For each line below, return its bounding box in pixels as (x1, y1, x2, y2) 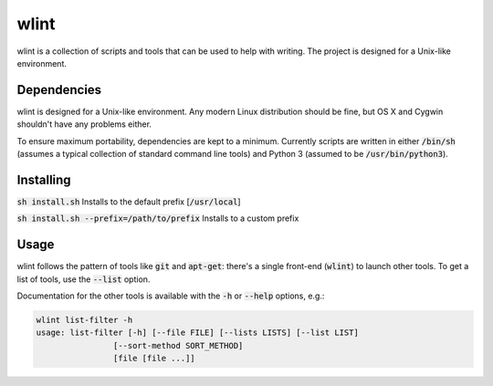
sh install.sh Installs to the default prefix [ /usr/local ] (16, 196, 241, 207)
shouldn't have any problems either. (16, 119, 152, 130)
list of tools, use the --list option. (16, 274, 151, 285)
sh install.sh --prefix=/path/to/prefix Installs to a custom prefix (16, 213, 299, 224)
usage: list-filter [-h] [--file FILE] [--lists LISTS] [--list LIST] (36, 328, 360, 338)
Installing (16, 172, 72, 187)
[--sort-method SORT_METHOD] (112, 340, 244, 350)
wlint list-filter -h (36, 315, 133, 325)
